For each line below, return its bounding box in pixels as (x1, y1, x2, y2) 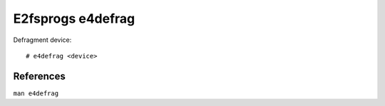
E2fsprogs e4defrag (13, 11, 135, 26)
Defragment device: (13, 36, 72, 44)
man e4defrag (13, 89, 59, 97)
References (13, 70, 66, 82)
